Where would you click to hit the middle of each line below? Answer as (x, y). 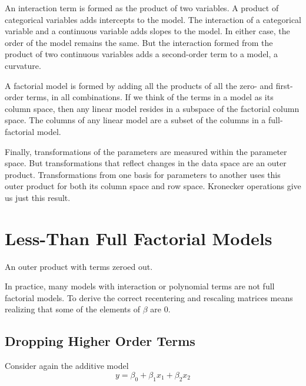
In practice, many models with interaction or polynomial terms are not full (140, 286)
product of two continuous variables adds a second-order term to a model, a (142, 54)
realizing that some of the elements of (72, 309)
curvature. (23, 65)
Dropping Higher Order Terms (100, 341)
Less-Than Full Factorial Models (139, 238)
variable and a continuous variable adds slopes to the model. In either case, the (147, 31)
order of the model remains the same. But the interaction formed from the (139, 42)
